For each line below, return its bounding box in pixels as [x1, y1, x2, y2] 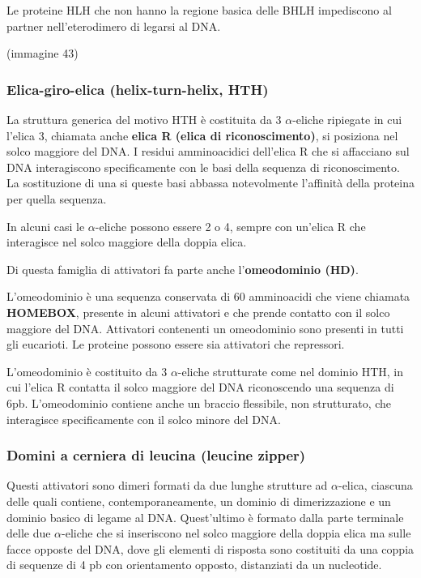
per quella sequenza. [6, 190, 107, 207]
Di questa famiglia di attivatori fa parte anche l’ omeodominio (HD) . [6, 260, 359, 277]
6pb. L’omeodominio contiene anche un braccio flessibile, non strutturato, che [6, 394, 392, 411]
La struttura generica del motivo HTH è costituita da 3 [6, 111, 282, 127]
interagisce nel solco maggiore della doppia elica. [6, 233, 247, 250]
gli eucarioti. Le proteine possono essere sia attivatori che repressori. [6, 336, 345, 353]
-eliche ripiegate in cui [292, 111, 402, 127]
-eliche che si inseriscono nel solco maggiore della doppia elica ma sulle [62, 524, 411, 542]
